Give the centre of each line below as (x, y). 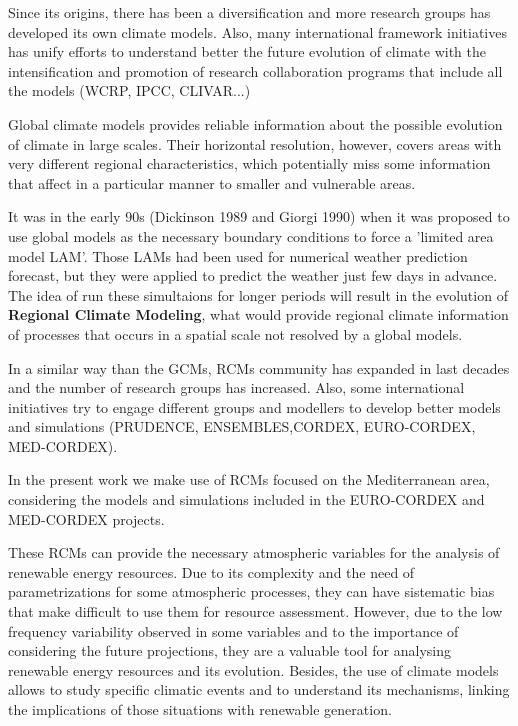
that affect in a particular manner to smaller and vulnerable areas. (212, 182)
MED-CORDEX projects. (86, 518)
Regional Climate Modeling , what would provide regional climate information (258, 314)
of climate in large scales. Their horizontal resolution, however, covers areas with (255, 143)
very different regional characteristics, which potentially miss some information (249, 163)
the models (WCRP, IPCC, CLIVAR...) (129, 90)
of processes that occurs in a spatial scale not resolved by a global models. (235, 333)
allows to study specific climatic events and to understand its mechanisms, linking (259, 689)
